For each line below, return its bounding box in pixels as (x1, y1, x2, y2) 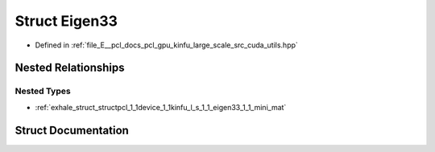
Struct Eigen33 (14, 12, 118, 30)
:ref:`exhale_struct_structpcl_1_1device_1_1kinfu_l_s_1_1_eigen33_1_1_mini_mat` (35, 102, 287, 112)
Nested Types (14, 85, 72, 97)
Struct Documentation (14, 123, 129, 137)
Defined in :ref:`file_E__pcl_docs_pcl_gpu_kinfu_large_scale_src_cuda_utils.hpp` (35, 40, 298, 50)
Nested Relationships (14, 61, 125, 75)
